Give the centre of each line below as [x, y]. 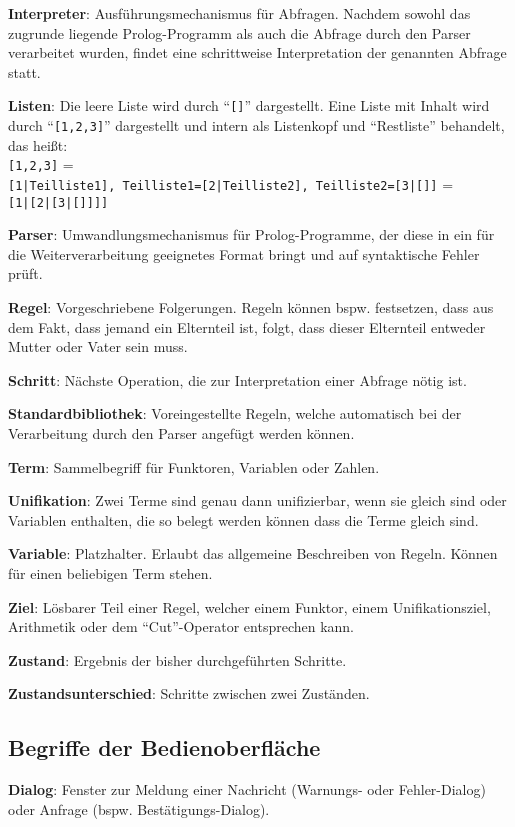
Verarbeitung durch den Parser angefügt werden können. [181, 433]
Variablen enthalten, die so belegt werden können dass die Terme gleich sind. [243, 519]
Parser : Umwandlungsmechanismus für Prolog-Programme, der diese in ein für [251, 234]
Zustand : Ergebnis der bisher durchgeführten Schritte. [177, 659]
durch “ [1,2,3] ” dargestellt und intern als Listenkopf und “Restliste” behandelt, [256, 125]
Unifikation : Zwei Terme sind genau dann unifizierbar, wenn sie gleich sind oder [257, 500]
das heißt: [38, 144]
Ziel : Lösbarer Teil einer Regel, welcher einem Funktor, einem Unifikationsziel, [249, 606]
